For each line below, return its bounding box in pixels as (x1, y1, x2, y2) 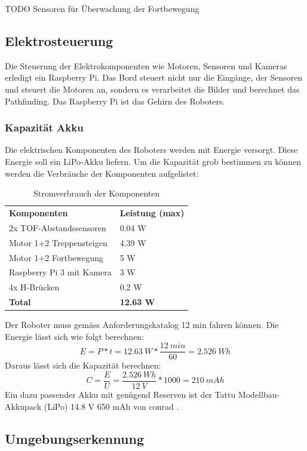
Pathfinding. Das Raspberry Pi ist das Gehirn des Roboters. (5, 94, 225, 107)
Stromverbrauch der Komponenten (33, 187, 160, 200)
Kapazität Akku (5, 120, 84, 135)
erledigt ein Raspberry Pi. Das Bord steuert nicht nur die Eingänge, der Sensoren (5, 71, 303, 84)
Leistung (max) (119, 207, 185, 219)
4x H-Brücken (9, 281, 60, 293)
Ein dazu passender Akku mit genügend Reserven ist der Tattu (5, 388, 236, 401)
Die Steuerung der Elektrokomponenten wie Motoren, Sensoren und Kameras (5, 59, 287, 72)
